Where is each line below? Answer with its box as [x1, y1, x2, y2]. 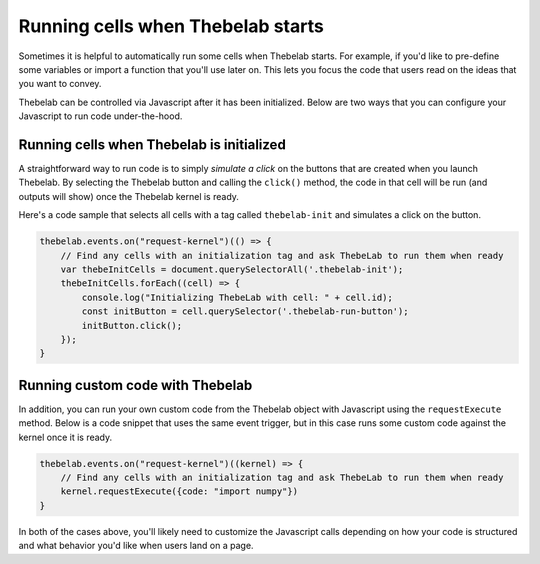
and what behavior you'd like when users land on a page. [18, 540, 254, 552]
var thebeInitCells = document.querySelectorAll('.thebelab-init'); [60, 263, 404, 275]
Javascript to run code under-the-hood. [18, 110, 183, 122]
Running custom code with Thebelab [18, 376, 253, 394]
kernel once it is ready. [18, 431, 113, 443]
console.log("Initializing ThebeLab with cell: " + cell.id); [81, 291, 394, 303]
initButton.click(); [81, 320, 183, 331]
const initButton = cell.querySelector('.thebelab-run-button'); [81, 306, 409, 317]
